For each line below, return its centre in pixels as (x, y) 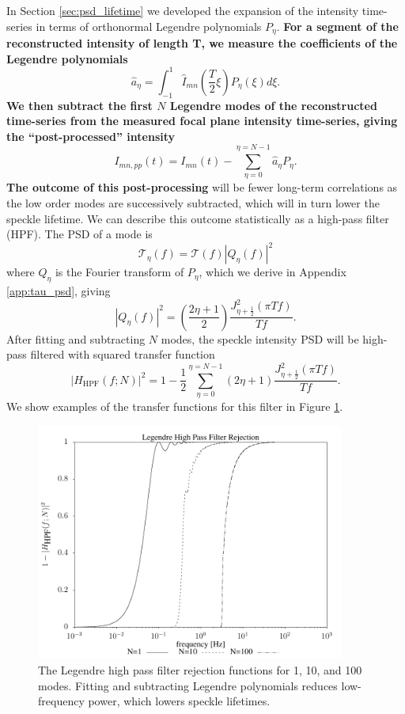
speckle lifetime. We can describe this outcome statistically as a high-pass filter (198, 218)
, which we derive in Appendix (273, 272)
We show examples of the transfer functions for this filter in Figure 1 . (175, 406)
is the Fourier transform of (119, 272)
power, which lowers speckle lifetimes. (179, 701)
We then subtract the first (79, 105)
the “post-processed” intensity (91, 136)
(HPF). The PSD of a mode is (79, 234)
